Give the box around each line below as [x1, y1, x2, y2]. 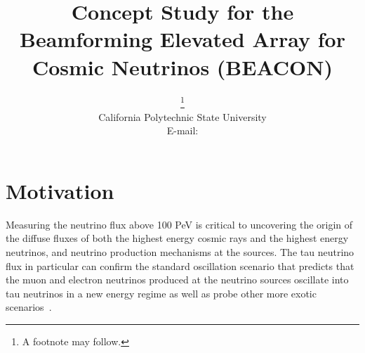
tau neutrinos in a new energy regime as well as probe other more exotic [6, 285, 317, 300]
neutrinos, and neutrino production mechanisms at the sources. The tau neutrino [6, 245, 354, 259]
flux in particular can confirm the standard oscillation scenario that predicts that [6, 258, 354, 273]
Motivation [6, 176, 114, 205]
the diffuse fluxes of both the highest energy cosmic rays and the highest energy [6, 231, 349, 245]
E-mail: [166, 123, 199, 138]
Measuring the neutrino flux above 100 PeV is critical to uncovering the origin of [6, 217, 353, 231]
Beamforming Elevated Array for [20, 25, 345, 53]
